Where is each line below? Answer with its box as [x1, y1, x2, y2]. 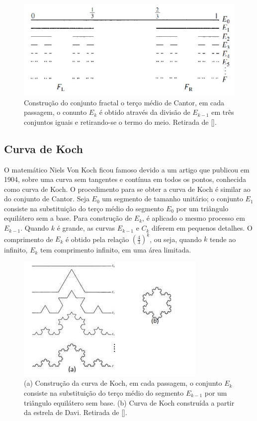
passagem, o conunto [24, 107, 87, 117]
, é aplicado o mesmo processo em [142, 213, 245, 223]
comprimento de [4, 234, 53, 244]
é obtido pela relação [65, 234, 129, 244]
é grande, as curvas [57, 223, 115, 233]
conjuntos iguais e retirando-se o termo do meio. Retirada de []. [24, 116, 217, 127]
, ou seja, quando [150, 234, 202, 244]
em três [211, 107, 234, 117]
